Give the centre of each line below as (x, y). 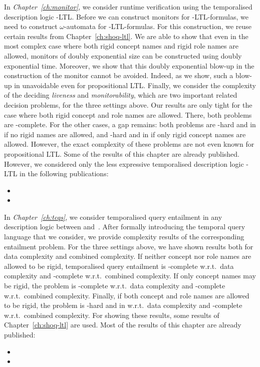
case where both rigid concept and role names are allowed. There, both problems (128, 114)
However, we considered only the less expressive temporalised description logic (124, 163)
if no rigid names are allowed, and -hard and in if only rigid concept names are (125, 134)
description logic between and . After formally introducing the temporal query (125, 227)
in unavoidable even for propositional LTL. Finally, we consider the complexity (135, 85)
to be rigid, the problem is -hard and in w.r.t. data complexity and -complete (123, 305)
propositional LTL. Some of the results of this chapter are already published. (122, 153)
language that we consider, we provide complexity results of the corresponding (124, 237)
